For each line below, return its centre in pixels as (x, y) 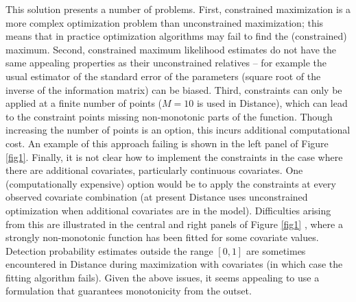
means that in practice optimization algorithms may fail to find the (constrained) (176, 36)
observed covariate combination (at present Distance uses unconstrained (157, 197)
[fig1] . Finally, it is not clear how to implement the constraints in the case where (174, 156)
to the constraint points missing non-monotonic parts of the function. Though (169, 116)
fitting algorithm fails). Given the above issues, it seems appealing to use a (163, 277)
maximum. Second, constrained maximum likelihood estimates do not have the (171, 49)
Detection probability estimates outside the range (109, 250)
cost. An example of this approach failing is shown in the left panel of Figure (167, 143)
